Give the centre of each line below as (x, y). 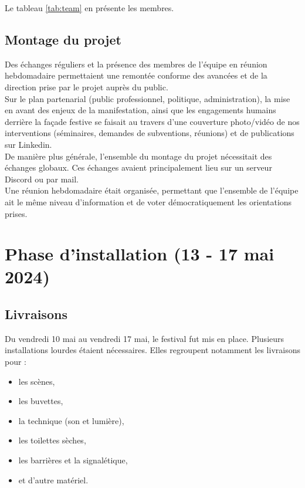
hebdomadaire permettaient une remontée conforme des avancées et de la (136, 75)
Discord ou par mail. (42, 179)
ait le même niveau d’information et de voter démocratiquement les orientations (148, 201)
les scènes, (37, 381)
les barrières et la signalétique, (73, 460)
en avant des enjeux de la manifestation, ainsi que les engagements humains (140, 110)
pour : (16, 362)
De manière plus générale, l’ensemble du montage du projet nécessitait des (138, 156)
